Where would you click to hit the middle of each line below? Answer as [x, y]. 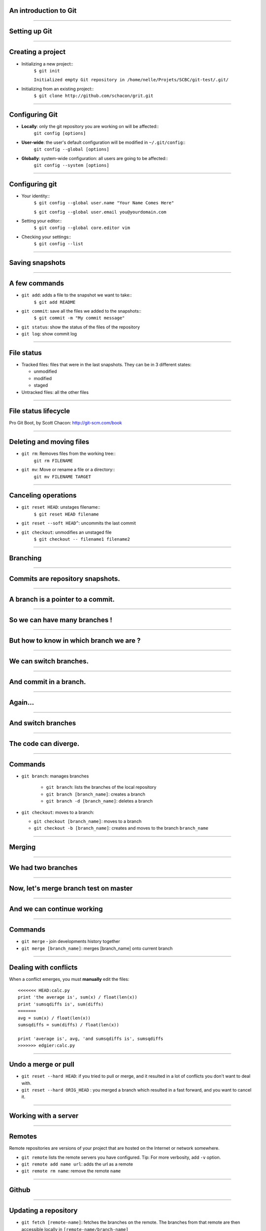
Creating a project [37, 52]
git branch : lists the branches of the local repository [101, 787]
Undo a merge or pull [42, 1064]
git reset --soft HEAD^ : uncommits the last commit [79, 523]
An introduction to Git [43, 11]
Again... [22, 702]
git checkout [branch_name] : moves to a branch [88, 821]
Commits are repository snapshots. [65, 579]
